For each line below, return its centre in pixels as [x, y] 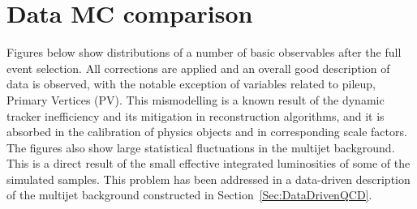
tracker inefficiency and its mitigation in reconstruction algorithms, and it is [196, 115]
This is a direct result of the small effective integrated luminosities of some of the [208, 163]
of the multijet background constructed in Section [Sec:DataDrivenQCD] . [189, 195]
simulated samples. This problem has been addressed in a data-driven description [208, 179]
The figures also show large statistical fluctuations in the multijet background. [201, 147]
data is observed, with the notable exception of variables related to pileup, [191, 84]
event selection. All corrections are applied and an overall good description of [198, 68]
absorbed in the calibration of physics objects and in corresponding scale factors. [207, 132]
